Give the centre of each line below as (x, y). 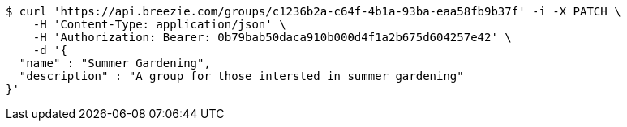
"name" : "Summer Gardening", (115, 63)
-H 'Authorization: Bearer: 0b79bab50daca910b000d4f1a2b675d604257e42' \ (272, 37)
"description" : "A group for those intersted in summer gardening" (241, 76)
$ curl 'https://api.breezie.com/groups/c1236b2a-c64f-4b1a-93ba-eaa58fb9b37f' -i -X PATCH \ (313, 11)
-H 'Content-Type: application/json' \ (159, 24)
